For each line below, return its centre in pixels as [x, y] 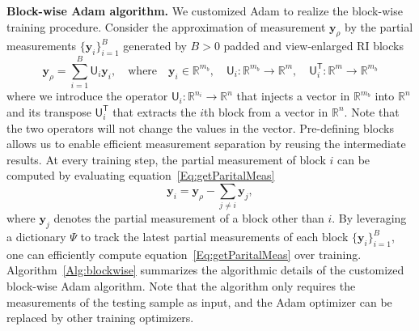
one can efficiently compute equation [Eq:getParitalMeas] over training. [184, 254]
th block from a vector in [266, 111]
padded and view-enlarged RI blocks [313, 46]
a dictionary [36, 236]
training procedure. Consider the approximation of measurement [166, 26]
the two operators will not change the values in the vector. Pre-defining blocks [200, 127]
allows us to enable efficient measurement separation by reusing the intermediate [206, 144]
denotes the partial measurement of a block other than [189, 218]
